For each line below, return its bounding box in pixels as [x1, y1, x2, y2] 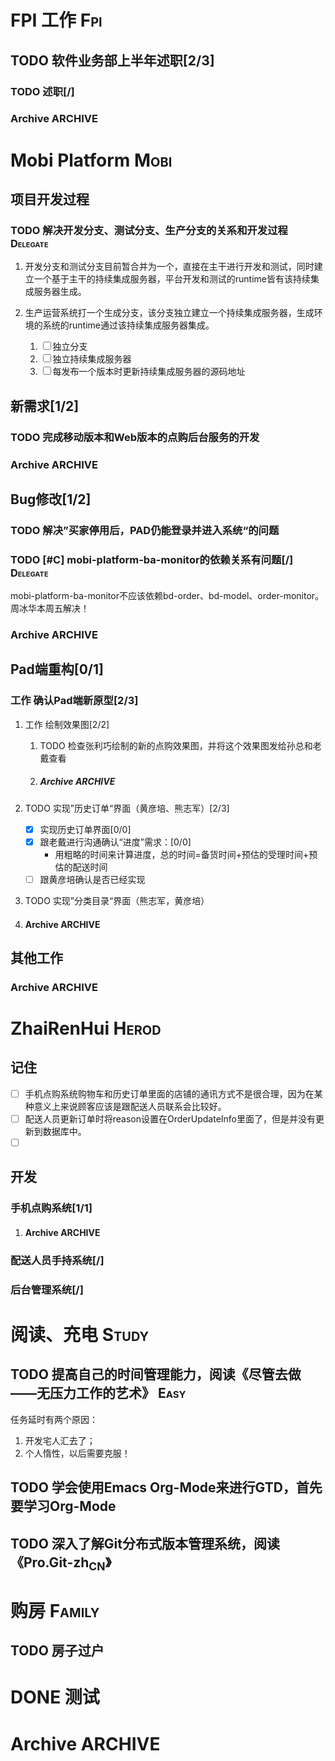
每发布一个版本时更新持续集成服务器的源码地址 [52, 366, 246, 378]
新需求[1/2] [10, 397, 80, 415]
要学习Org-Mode [10, 1498, 117, 1515]
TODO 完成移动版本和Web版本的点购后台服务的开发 [10, 430, 260, 444]
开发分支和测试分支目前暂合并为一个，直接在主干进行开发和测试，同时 [24, 261, 315, 273]
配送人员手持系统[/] [10, 1253, 105, 1267]
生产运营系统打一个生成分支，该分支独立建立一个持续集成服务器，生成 [24, 307, 315, 319]
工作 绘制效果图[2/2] [24, 718, 110, 730]
